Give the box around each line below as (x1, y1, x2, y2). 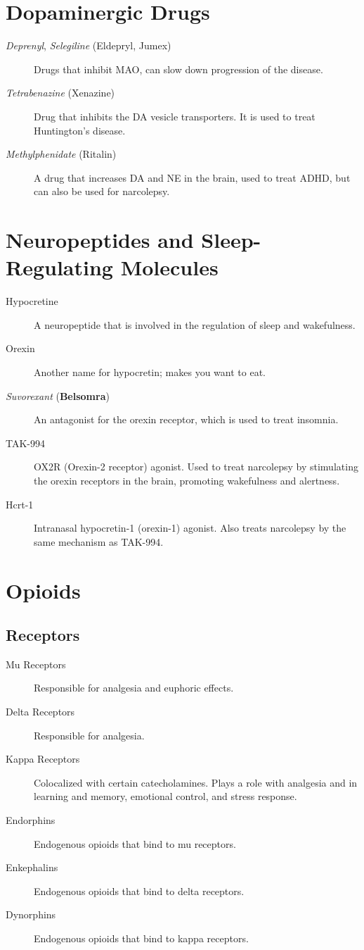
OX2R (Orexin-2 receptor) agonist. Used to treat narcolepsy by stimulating (34, 459, 358, 474)
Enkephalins (6, 860, 58, 875)
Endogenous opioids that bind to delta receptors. (34, 883, 245, 898)
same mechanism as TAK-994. (34, 534, 164, 549)
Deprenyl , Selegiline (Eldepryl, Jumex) (6, 38, 171, 53)
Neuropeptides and (6, 225, 194, 254)
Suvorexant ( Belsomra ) (6, 388, 110, 403)
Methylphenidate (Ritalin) (6, 146, 117, 161)
